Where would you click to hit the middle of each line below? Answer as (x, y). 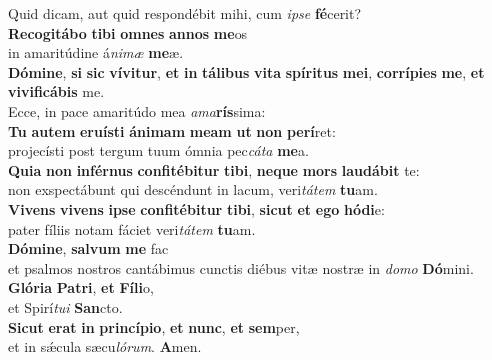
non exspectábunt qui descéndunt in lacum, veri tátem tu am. (193, 189)
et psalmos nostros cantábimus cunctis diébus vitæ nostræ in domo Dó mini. (241, 267)
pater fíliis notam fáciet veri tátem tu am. (132, 228)
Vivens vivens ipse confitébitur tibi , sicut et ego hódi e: (196, 208)
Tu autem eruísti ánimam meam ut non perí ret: (172, 130)
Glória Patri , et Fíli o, (81, 287)
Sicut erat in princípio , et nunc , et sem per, (154, 326)
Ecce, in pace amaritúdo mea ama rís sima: (137, 110)
